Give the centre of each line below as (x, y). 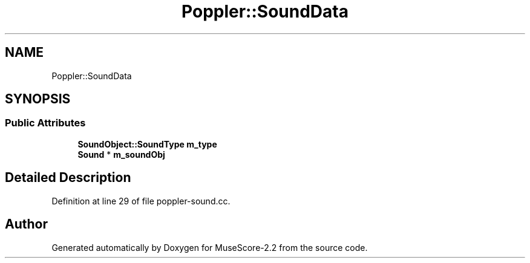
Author (26, 224)
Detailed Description (68, 178)
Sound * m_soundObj (121, 154)
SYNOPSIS (38, 99)
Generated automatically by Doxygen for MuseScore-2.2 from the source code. (210, 247)
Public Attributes (45, 123)
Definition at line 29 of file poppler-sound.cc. (141, 201)
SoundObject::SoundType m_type (147, 144)
